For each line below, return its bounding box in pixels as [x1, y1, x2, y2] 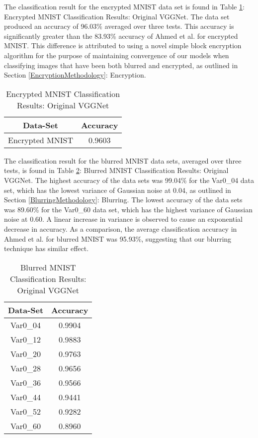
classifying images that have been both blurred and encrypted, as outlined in [4, 60, 238, 70]
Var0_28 [10, 362, 41, 374]
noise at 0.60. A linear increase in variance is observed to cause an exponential [4, 214, 243, 224]
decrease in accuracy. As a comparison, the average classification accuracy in [4, 223, 237, 234]
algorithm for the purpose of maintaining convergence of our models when [4, 50, 229, 60]
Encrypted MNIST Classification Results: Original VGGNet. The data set [4, 11, 230, 21]
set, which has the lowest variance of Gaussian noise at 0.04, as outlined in [4, 184, 231, 195]
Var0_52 [10, 405, 41, 417]
